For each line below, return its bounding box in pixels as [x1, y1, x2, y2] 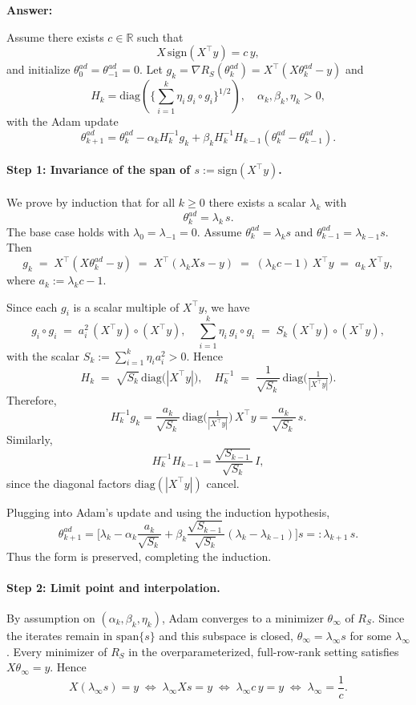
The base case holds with [6, 223, 130, 240]
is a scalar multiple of [73, 298, 180, 315]
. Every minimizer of [6, 643, 107, 659]
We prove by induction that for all [6, 193, 176, 210]
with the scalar [6, 347, 80, 364]
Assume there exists [6, 28, 104, 45]
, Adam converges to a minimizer [161, 609, 324, 626]
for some [349, 626, 392, 643]
